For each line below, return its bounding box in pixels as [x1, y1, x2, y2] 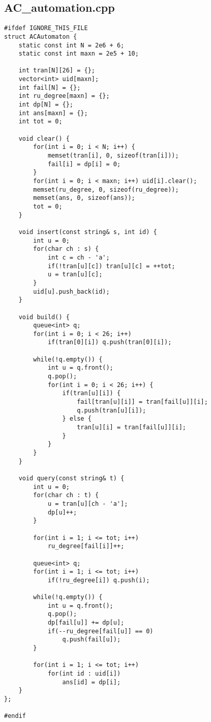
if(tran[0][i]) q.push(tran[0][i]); [47, 339, 172, 346]
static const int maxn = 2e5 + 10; [18, 50, 139, 58]
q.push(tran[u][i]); [77, 406, 146, 414]
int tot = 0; [18, 118, 63, 125]
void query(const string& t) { [18, 474, 125, 482]
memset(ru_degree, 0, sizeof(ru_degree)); [33, 186, 179, 193]
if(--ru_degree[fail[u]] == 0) [47, 627, 154, 635]
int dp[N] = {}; [18, 101, 74, 109]
